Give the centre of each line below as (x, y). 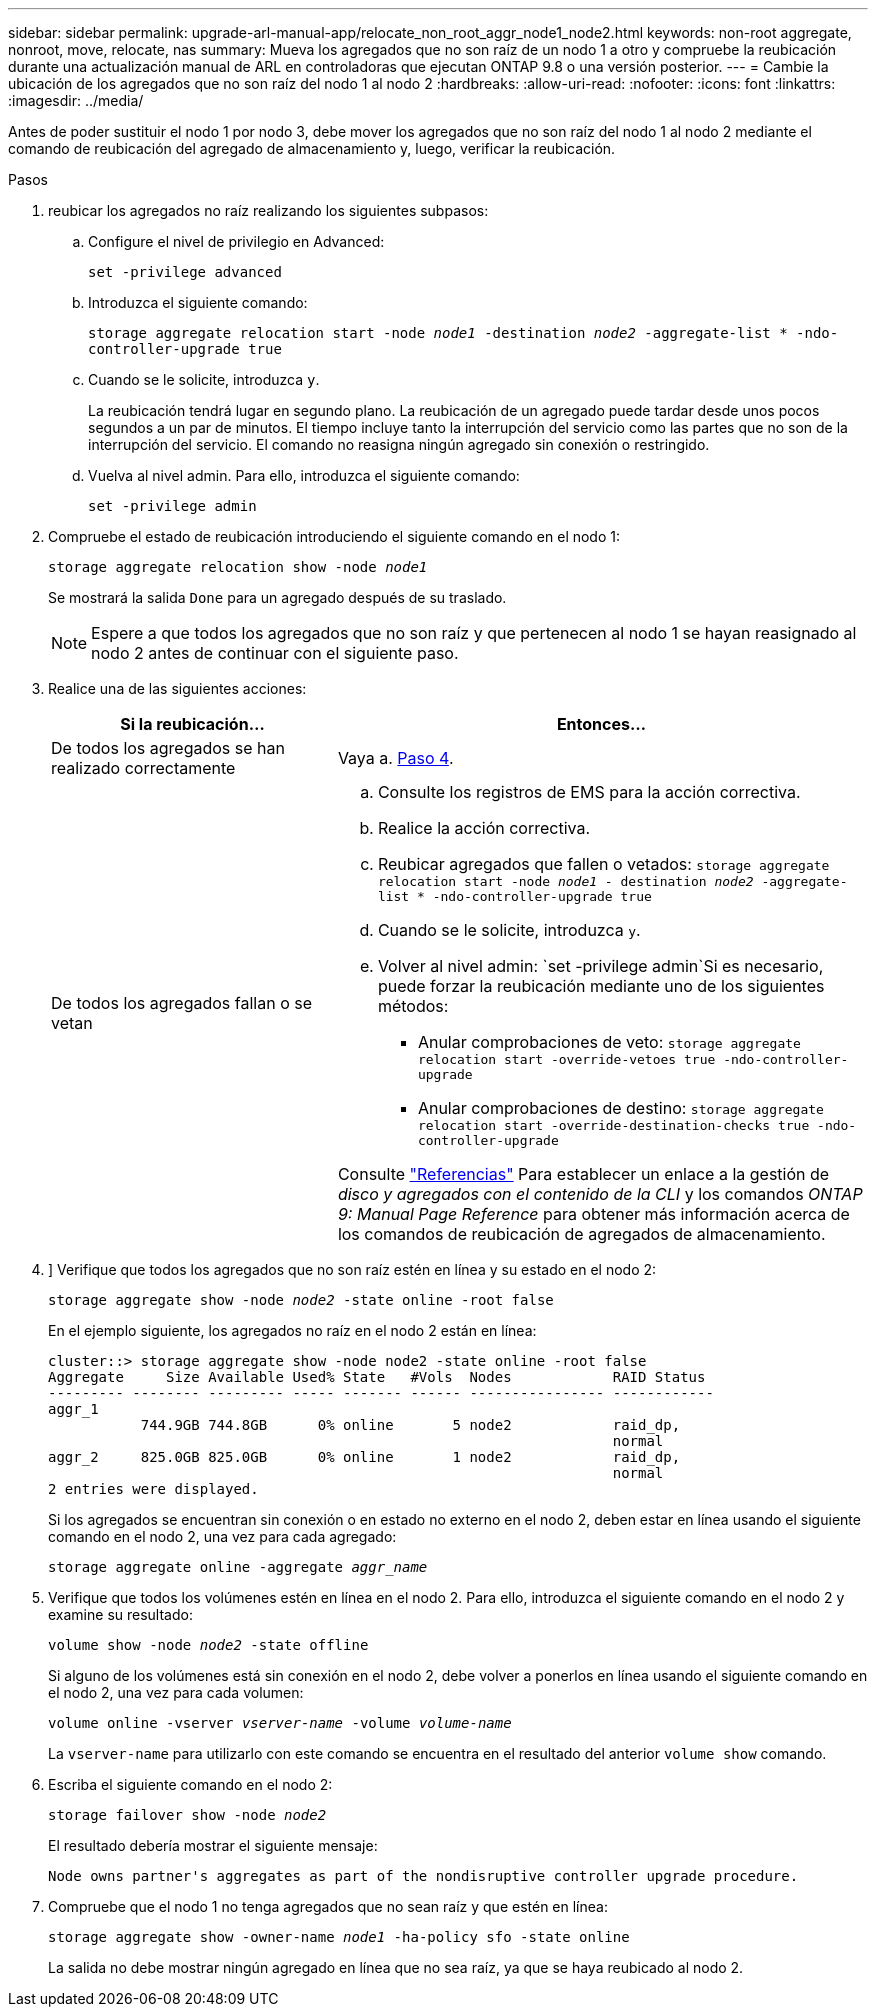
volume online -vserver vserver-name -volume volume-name (280, 1723)
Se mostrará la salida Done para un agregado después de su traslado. (277, 597)
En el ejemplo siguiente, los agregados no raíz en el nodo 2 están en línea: (292, 1330)
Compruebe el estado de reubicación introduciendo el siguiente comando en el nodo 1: (334, 536)
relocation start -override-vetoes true (566, 1059)
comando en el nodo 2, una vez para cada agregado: (222, 1536)
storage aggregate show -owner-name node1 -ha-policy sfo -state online (339, 1937)
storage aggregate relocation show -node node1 (238, 567)
